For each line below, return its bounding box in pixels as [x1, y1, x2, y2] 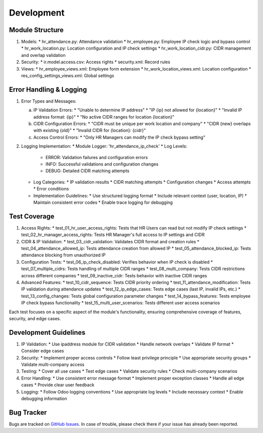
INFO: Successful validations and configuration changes [45, 161, 159, 167]
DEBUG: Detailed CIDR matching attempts [45, 168, 130, 174]
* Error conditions [33, 186, 69, 192]
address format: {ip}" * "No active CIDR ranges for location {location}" [33, 114, 175, 120]
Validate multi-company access [21, 361, 85, 367]
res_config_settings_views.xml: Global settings [21, 73, 114, 79]
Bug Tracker [9, 408, 47, 416]
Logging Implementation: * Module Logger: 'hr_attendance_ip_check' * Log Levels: [21, 144, 188, 149]
